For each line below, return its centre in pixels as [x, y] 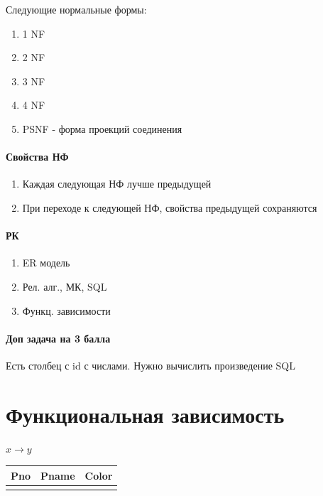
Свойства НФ [37, 157]
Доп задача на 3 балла [58, 338]
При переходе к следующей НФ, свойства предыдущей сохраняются [170, 207]
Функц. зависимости [66, 310]
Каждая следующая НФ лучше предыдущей [117, 184]
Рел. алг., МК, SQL [65, 286]
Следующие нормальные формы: [76, 9]
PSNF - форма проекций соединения [102, 128]
